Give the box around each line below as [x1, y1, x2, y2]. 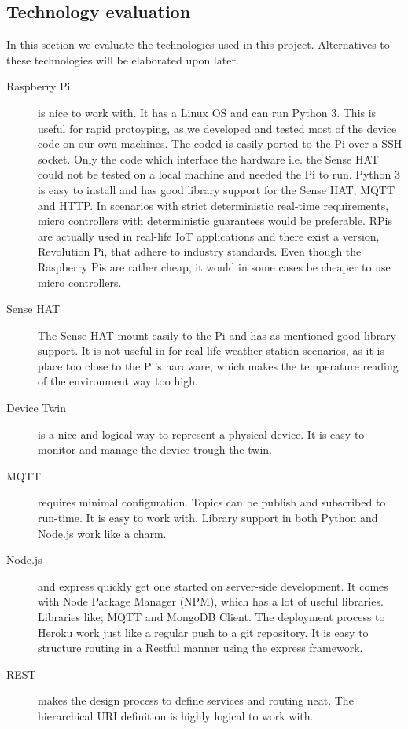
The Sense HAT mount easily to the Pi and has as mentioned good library [38, 326, 396, 343]
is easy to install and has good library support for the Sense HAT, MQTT [38, 181, 395, 197]
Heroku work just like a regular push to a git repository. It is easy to [38, 624, 369, 640]
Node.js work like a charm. [38, 525, 167, 541]
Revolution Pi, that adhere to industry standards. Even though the [38, 243, 362, 260]
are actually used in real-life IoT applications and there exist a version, [38, 227, 380, 244]
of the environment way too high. [38, 373, 198, 389]
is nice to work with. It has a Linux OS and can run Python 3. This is [38, 104, 377, 120]
